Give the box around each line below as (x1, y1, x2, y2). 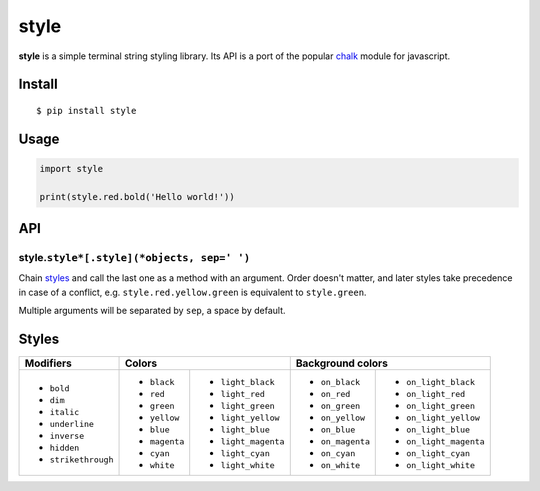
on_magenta (320, 436, 370, 447)
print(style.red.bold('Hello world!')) (39, 191, 235, 202)
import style (39, 163, 104, 174)
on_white (320, 460, 361, 471)
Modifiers (24, 356, 72, 370)
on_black (320, 377, 361, 388)
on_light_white (406, 460, 475, 471)
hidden (49, 442, 80, 453)
